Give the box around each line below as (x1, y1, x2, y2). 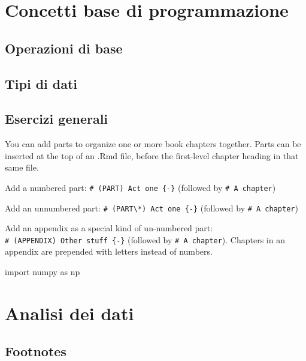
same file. (5, 161, 39, 174)
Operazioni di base (5, 38, 123, 57)
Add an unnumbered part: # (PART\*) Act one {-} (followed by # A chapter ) (5, 201, 298, 214)
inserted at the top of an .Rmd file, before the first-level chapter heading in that (5, 149, 299, 162)
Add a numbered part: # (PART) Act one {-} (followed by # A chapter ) (5, 181, 276, 193)
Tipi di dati (5, 74, 78, 93)
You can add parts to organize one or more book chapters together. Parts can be (5, 138, 301, 150)
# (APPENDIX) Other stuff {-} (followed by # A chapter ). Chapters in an (5, 233, 285, 246)
